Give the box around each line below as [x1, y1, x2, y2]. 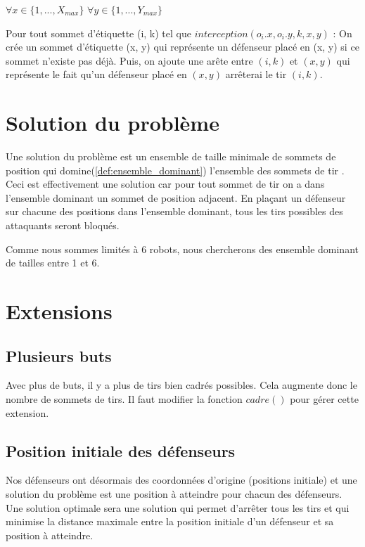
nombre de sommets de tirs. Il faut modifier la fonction [6, 392, 243, 406]
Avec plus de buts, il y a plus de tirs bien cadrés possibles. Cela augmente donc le [6, 378, 357, 392]
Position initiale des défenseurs [6, 439, 236, 461]
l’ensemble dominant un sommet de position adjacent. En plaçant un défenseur [6, 190, 346, 205]
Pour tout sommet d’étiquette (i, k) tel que [6, 25, 191, 40]
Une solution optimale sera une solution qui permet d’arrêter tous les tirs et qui [6, 500, 350, 515]
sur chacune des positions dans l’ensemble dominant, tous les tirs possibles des [6, 204, 343, 219]
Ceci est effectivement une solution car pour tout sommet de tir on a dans [6, 176, 325, 191]
